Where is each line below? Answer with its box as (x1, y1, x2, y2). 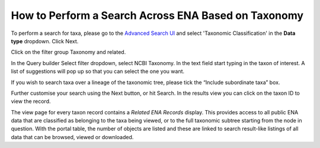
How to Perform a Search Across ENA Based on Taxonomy (11, 9, 304, 22)
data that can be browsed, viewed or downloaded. (11, 133, 134, 140)
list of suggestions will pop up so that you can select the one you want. (11, 68, 185, 75)
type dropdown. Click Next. (11, 37, 79, 44)
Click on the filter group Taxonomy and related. (11, 49, 126, 56)
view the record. (11, 98, 51, 105)
